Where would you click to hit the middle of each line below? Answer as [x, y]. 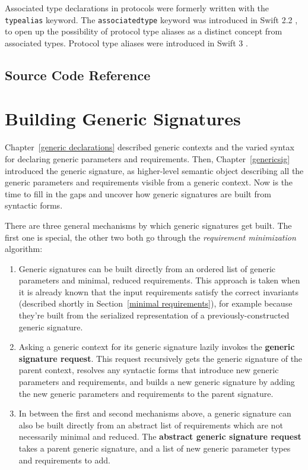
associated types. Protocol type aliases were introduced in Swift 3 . [126, 42]
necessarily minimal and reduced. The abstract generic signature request [160, 436]
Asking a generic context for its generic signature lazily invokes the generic [157, 347]
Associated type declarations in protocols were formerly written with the [137, 8]
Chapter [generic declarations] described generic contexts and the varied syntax [150, 147]
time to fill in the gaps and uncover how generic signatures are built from [138, 193]
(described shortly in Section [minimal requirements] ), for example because [155, 303]
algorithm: [24, 249]
